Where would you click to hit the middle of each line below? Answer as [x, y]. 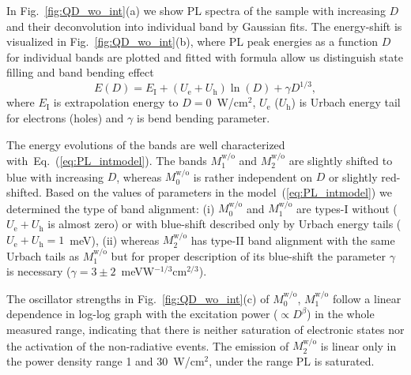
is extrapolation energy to [116, 102]
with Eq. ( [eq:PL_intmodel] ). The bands [107, 161]
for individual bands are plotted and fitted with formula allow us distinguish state [205, 56]
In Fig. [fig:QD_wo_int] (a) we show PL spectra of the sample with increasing [196, 10]
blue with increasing [55, 176]
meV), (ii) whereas [115, 240]
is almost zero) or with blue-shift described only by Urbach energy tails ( [224, 224]
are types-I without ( [347, 208]
